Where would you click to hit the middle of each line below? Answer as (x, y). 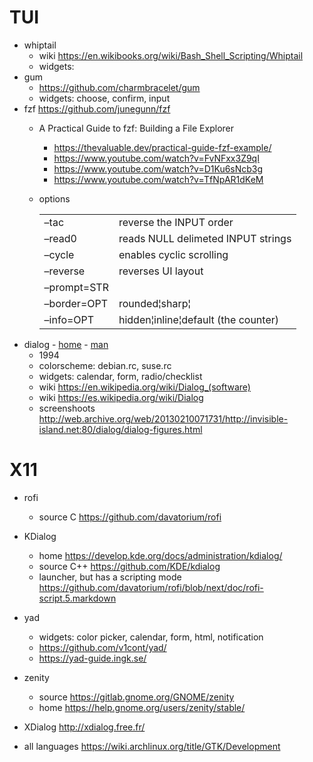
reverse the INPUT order (176, 222)
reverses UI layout (161, 271)
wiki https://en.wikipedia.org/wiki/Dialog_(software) (144, 387)
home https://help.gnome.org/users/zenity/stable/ (142, 707)
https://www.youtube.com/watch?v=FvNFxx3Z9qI (156, 158)
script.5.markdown (77, 598)
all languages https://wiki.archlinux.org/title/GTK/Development (152, 746)
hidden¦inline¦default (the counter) (198, 319)
